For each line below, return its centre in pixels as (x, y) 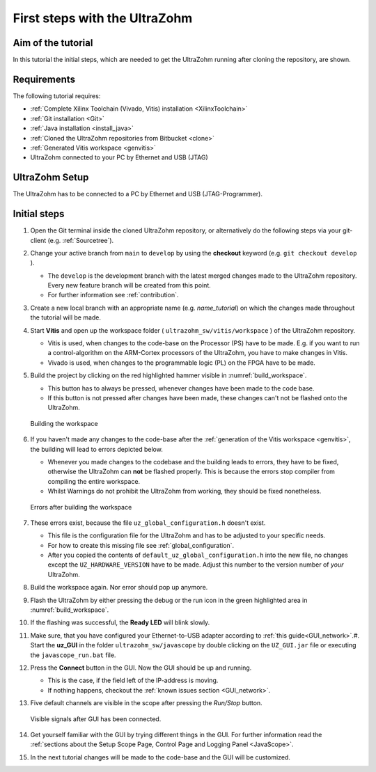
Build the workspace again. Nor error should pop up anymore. (119, 588)
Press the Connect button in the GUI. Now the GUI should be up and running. (141, 668)
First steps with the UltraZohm (103, 18)
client (38, 240)
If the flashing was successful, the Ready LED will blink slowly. (120, 622)
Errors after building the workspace (81, 507)
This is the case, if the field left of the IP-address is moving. (133, 680)
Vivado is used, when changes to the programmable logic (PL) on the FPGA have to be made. (182, 363)
